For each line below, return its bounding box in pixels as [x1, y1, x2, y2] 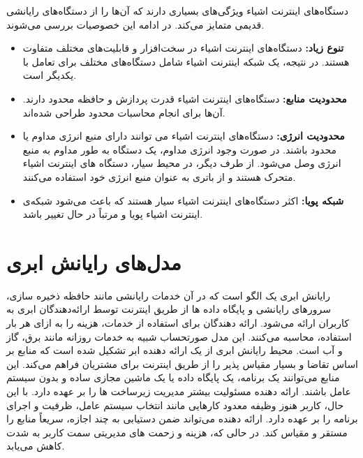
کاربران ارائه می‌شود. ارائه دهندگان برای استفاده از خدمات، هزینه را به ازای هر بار [6, 316, 349, 330]
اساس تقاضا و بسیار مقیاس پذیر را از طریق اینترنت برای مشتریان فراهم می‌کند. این [6, 356, 359, 371]
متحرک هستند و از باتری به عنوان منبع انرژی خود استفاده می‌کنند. [22, 169, 296, 184]
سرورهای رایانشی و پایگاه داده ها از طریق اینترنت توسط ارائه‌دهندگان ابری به [6, 302, 331, 316]
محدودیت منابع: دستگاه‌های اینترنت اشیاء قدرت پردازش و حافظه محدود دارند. [22, 91, 347, 105]
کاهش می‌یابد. [6, 438, 65, 453]
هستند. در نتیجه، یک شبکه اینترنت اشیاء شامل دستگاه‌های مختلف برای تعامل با [22, 54, 350, 68]
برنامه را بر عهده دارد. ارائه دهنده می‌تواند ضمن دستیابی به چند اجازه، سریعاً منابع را [6, 411, 358, 426]
